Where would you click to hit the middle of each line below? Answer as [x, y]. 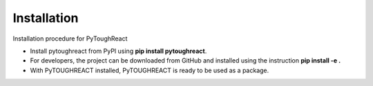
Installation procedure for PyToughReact [70, 39]
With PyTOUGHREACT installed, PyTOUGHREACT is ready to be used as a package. [150, 70]
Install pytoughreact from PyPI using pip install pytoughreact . [118, 51]
